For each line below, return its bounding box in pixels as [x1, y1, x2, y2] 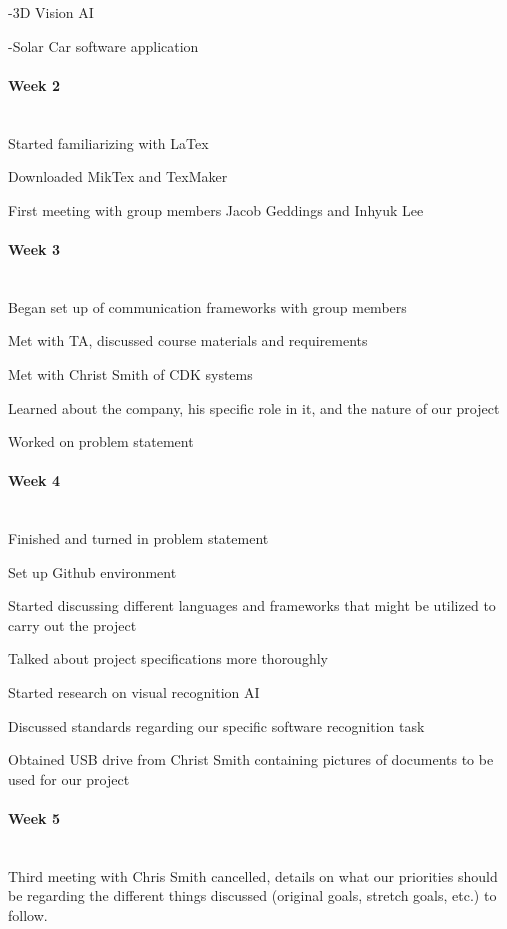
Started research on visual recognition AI [8, 682, 260, 703]
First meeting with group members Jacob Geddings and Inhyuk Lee [8, 199, 424, 220]
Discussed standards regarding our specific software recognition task [8, 715, 425, 736]
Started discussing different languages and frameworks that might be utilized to [8, 595, 496, 616]
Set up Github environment [8, 561, 177, 582]
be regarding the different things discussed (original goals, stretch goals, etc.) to [8, 885, 497, 906]
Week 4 [8, 470, 60, 491]
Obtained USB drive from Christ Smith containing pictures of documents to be [8, 749, 494, 770]
